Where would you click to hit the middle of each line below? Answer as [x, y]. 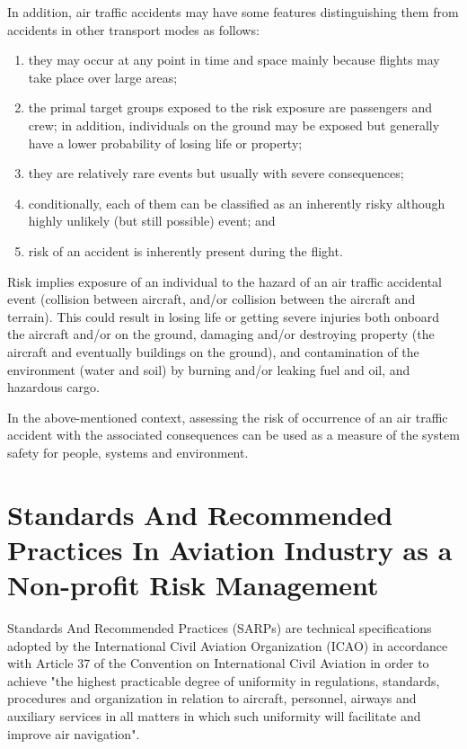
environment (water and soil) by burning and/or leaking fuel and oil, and [209, 369]
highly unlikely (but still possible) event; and [152, 221]
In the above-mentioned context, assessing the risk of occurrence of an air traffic [228, 417]
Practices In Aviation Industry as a [230, 549]
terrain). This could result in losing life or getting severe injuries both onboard [223, 316]
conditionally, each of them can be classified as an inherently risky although [237, 203]
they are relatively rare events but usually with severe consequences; [216, 173]
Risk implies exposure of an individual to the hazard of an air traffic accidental [225, 281]
